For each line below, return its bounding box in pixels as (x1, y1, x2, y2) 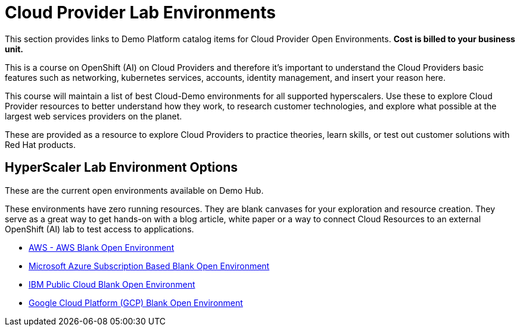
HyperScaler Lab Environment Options (5, 160, 238, 175)
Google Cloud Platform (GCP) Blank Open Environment (29, 297, 243, 308)
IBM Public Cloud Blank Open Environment (29, 279, 195, 289)
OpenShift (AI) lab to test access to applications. (5, 223, 194, 234)
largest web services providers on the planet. (5, 111, 182, 121)
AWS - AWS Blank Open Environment (29, 242, 175, 253)
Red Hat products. (5, 139, 76, 150)
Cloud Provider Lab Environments (5, 2, 276, 23)
